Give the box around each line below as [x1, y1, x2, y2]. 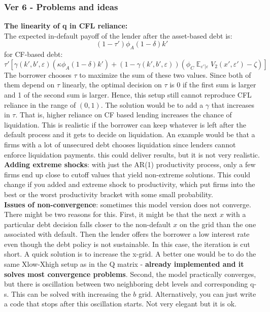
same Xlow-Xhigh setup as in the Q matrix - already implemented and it [4, 259, 244, 269]
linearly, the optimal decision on [62, 79, 162, 90]
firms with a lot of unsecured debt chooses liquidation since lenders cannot [4, 139, 236, 149]
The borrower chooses [4, 69, 72, 80]
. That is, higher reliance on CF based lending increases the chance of [15, 109, 232, 120]
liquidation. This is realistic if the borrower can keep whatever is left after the [4, 119, 246, 130]
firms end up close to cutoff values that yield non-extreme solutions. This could [4, 169, 251, 179]
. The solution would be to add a [100, 99, 204, 110]
